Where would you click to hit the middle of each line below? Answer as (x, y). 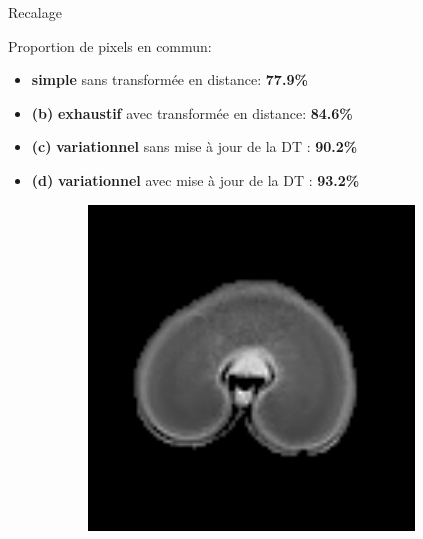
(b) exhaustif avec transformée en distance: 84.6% (192, 112)
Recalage (35, 12)
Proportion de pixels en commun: (110, 45)
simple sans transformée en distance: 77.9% (169, 79)
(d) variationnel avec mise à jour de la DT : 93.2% (195, 179)
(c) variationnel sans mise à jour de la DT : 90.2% (194, 146)
